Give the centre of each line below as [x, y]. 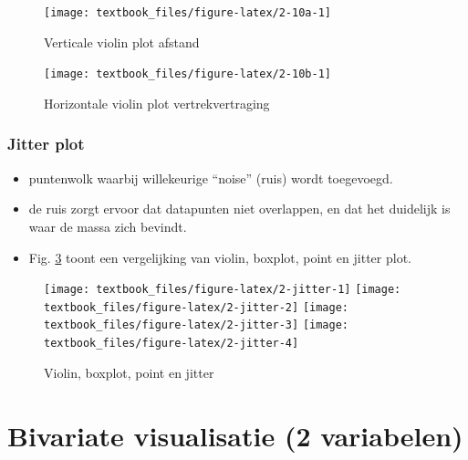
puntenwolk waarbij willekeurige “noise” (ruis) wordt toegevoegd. [211, 178]
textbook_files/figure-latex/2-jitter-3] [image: [196, 325]
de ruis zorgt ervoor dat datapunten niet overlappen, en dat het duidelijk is [239, 209]
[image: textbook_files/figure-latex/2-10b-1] [187, 74]
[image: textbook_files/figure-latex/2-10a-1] [187, 13]
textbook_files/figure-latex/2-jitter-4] [172, 344]
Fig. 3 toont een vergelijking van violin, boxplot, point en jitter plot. [220, 257]
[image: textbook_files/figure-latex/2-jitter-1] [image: [223, 290]
